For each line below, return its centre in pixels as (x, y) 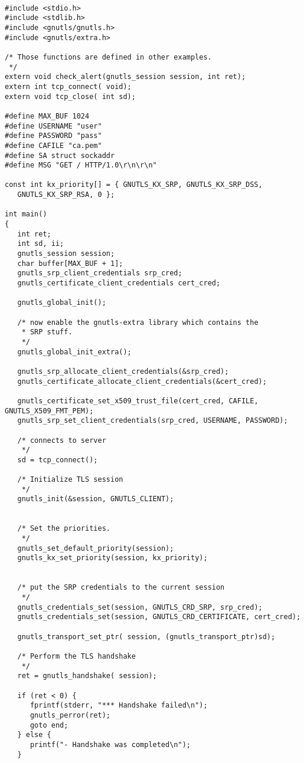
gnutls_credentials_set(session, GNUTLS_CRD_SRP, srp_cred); (140, 607)
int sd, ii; (41, 244)
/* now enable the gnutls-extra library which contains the (138, 322)
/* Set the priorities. (64, 529)
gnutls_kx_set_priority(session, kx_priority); (112, 558)
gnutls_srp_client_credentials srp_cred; (100, 273)
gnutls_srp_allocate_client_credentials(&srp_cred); (123, 371)
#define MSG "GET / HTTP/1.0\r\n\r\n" (81, 165)
